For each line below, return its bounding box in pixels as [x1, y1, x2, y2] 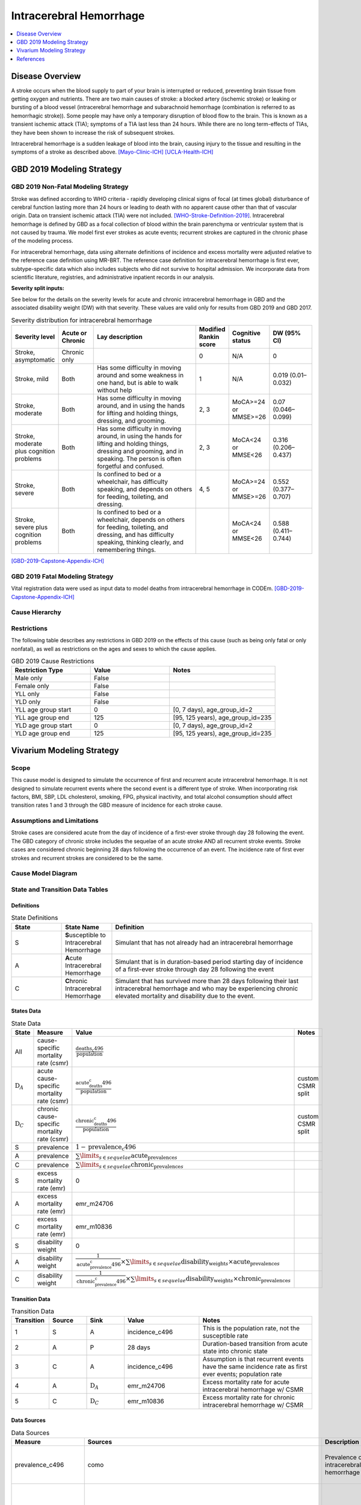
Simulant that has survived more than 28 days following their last [115, 976, 299, 985]
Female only [14, 682, 49, 690]
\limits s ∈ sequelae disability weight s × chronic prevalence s [134, 1275, 291, 1284]
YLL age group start [14, 706, 72, 714]
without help [97, 386, 132, 394]
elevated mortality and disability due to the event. [115, 991, 255, 1000]
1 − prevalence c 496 [75, 1143, 137, 1152]
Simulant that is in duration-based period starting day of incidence [115, 957, 303, 966]
